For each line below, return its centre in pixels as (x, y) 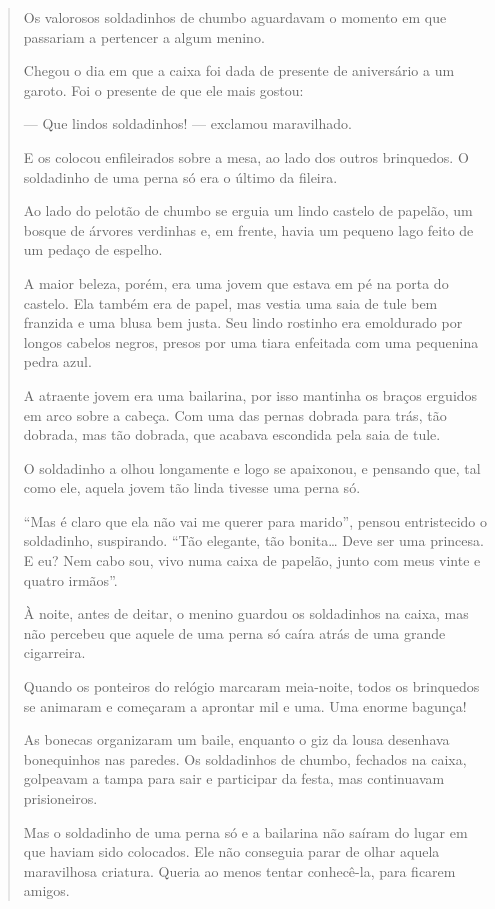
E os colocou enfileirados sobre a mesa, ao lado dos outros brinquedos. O (246, 156)
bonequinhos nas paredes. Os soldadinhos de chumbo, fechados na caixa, (245, 758)
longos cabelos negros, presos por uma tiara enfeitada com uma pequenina (251, 341)
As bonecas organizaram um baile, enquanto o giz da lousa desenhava (236, 739)
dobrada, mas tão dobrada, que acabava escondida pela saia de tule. (232, 434)
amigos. (46, 890)
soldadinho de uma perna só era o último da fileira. (180, 176)
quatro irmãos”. (70, 579)
